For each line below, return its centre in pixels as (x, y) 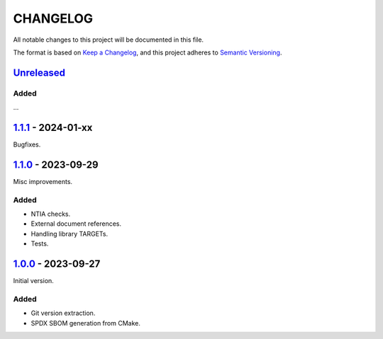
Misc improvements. (43, 181)
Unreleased (39, 73)
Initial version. (34, 281)
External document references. (76, 224)
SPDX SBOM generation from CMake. (86, 323)
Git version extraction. (63, 313)
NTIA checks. (51, 214)
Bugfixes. (27, 144)
